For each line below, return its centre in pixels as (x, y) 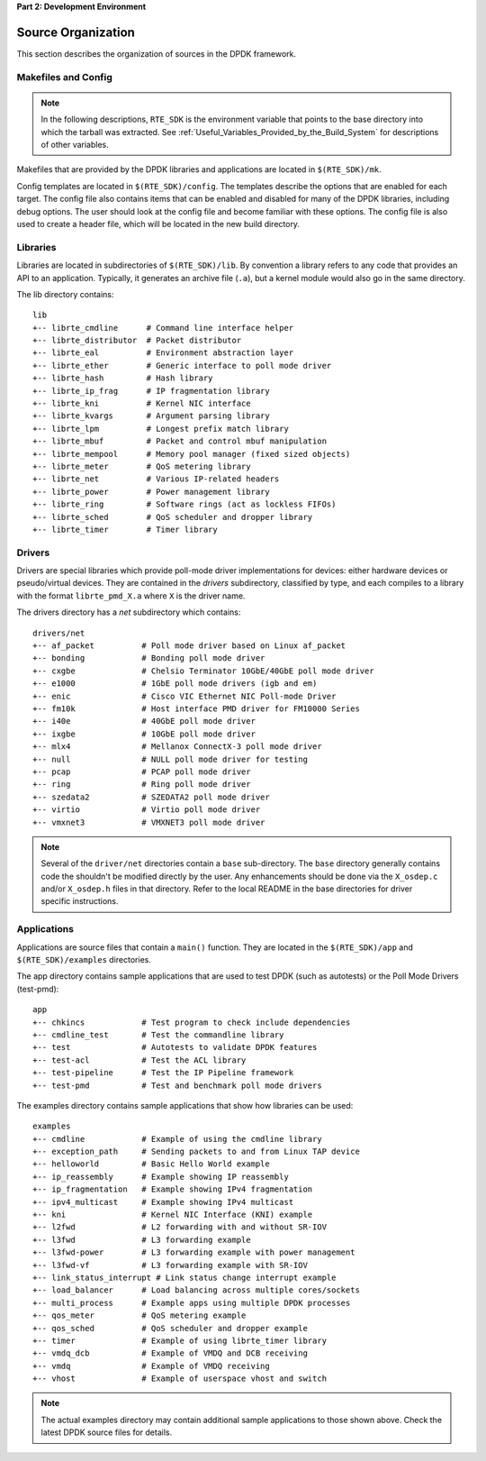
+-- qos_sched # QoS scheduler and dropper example (170, 1328)
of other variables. (75, 145)
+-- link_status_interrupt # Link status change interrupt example (184, 1277)
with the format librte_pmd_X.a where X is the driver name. (131, 596)
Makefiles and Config (64, 77)
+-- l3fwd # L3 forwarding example (142, 1240)
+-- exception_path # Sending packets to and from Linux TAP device (196, 1152)
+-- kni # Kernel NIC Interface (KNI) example (173, 1215)
